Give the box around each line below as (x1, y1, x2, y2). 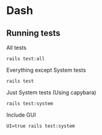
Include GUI (6, 111, 36, 119)
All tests (6, 44, 27, 51)
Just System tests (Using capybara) (6, 89, 97, 96)
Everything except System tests (6, 66, 87, 74)
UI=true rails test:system (6, 123, 75, 129)
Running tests (6, 28, 61, 38)
